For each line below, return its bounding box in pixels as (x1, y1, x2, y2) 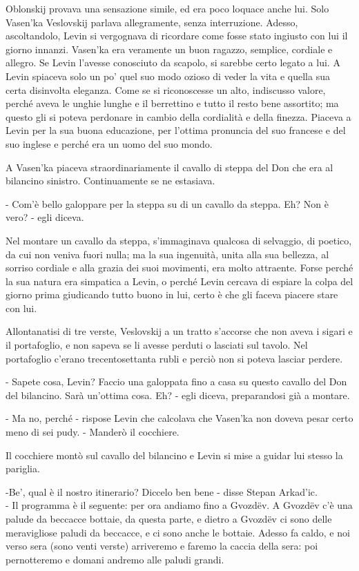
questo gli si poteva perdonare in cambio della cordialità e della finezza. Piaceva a (6, 109, 351, 124)
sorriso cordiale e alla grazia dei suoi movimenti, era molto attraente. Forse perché (6, 260, 353, 275)
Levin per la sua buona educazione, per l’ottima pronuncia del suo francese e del (6, 123, 346, 137)
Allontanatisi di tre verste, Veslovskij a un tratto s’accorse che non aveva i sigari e (6, 324, 353, 338)
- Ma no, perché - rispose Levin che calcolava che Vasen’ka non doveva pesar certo (6, 411, 353, 425)
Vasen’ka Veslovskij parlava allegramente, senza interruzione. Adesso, (6, 14, 298, 29)
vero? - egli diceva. (6, 210, 84, 224)
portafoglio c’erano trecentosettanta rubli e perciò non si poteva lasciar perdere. (6, 351, 343, 365)
